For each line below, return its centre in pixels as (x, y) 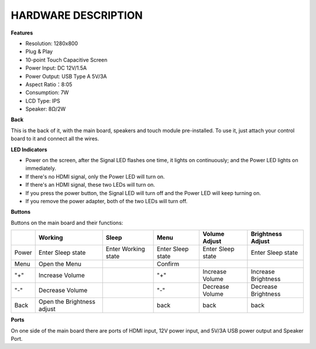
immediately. (41, 168)
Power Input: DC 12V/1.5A (56, 68)
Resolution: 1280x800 (52, 43)
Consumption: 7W (47, 93)
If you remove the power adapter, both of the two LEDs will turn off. (107, 201)
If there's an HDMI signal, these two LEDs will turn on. (90, 185)
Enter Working (126, 249)
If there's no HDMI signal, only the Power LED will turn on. (95, 176)
